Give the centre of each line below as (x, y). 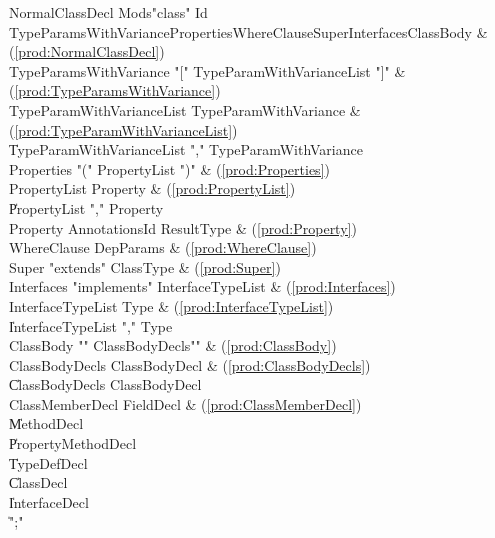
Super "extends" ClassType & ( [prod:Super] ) (145, 266)
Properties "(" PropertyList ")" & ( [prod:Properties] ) (169, 168)
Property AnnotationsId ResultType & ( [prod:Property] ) (183, 227)
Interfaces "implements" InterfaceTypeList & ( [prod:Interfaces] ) (202, 286)
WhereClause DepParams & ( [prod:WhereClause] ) (163, 247)
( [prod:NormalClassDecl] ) (87, 51)
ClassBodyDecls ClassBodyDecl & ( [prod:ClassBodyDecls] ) (190, 364)
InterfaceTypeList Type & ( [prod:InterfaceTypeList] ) (171, 305)
